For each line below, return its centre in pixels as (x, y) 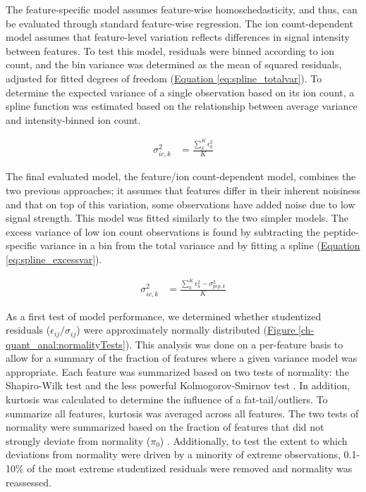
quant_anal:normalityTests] (66, 344)
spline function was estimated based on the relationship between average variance (182, 106)
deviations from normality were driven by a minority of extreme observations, (173, 454)
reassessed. (29, 482)
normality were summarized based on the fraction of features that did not (165, 427)
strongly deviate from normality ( (78, 440)
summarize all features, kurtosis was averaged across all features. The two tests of (182, 413)
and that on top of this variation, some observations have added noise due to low (181, 204)
